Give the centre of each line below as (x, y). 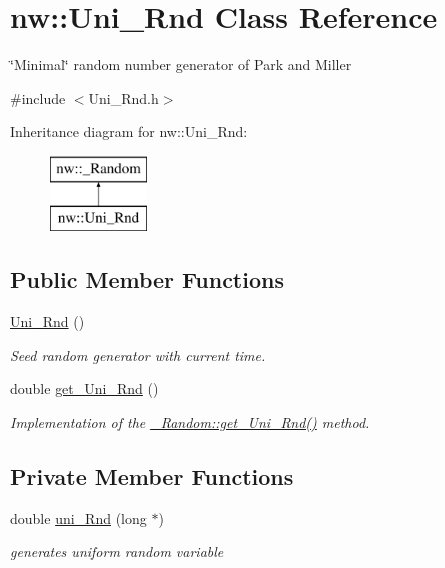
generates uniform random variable (117, 551)
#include (38, 97)
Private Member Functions (152, 476)
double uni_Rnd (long (78, 517)
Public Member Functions (147, 279)
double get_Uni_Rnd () (84, 388)
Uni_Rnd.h (123, 97)
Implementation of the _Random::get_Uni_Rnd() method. (190, 422)
